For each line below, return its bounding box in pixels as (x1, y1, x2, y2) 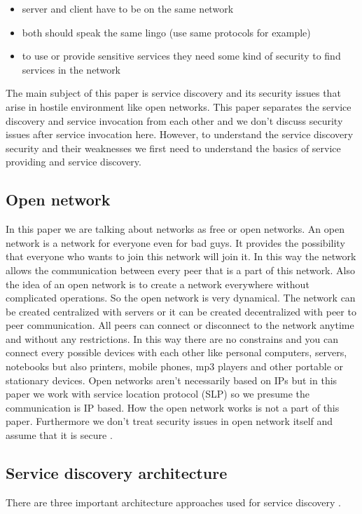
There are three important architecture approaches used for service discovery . (6, 494, 342, 509)
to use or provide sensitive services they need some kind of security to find (22, 48, 341, 63)
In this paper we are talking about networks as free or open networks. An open (6, 222, 344, 236)
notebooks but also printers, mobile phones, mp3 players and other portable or (6, 359, 344, 374)
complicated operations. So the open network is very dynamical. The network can (6, 290, 356, 305)
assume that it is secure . (6, 428, 113, 442)
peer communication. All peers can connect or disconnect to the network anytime (6, 318, 354, 332)
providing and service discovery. (6, 154, 141, 169)
